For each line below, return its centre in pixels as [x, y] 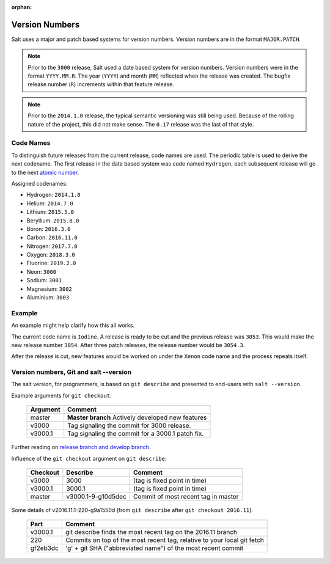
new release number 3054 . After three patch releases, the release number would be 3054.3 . [128, 345]
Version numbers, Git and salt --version [71, 372]
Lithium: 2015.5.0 [50, 212]
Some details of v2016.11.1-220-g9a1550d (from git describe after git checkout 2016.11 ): [132, 510]
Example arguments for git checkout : [62, 395]
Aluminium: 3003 [48, 298]
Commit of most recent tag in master [186, 497]
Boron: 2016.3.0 [49, 229]
